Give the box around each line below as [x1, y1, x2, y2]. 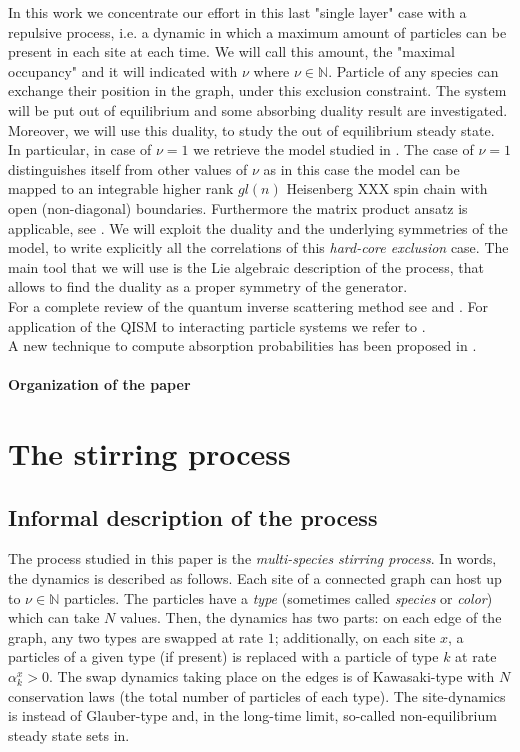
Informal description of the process [8, 501, 378, 532]
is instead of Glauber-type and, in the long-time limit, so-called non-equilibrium [8, 705, 497, 726]
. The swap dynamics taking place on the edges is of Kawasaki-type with [49, 666, 495, 687]
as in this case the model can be [263, 158, 460, 179]
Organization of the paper [8, 374, 191, 395]
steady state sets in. [8, 724, 130, 745]
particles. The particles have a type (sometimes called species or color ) [63, 587, 493, 608]
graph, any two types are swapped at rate [8, 626, 263, 647]
